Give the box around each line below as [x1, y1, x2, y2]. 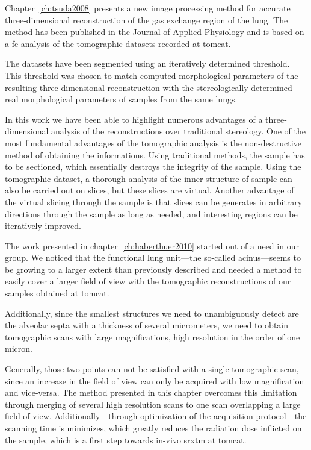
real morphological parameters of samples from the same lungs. [5, 93, 238, 105]
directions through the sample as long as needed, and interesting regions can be [5, 207, 298, 220]
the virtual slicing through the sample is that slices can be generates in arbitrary [5, 195, 303, 208]
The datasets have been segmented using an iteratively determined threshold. [5, 57, 290, 70]
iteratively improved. [5, 219, 81, 232]
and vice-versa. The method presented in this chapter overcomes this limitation [5, 386, 297, 399]
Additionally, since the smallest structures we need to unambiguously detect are [5, 307, 299, 319]
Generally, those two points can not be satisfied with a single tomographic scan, [5, 363, 299, 375]
